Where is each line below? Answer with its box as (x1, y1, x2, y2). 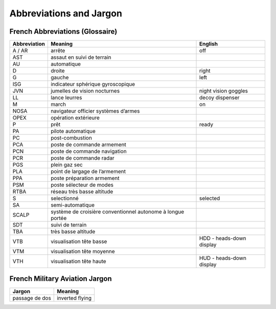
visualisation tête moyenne (50, 248, 115, 255)
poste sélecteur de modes (50, 182, 113, 189)
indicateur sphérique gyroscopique (50, 81, 135, 88)
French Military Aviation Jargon (9, 274, 112, 283)
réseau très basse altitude (50, 188, 113, 195)
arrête (50, 47, 65, 54)
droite (50, 67, 65, 74)
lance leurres (50, 94, 82, 101)
